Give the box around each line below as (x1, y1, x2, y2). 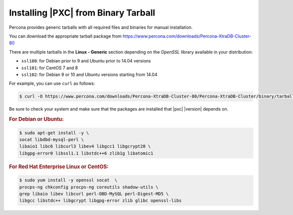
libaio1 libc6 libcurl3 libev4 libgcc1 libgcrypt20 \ (19, 144, 151, 149)
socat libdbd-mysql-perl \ (19, 137, 84, 142)
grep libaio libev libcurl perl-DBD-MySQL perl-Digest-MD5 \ (19, 191, 169, 196)
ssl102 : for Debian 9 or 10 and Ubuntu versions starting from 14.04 (21, 71, 158, 78)
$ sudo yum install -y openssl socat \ (19, 177, 117, 183)
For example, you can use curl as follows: (9, 80, 95, 86)
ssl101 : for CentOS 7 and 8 (21, 65, 78, 71)
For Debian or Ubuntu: (9, 116, 64, 123)
